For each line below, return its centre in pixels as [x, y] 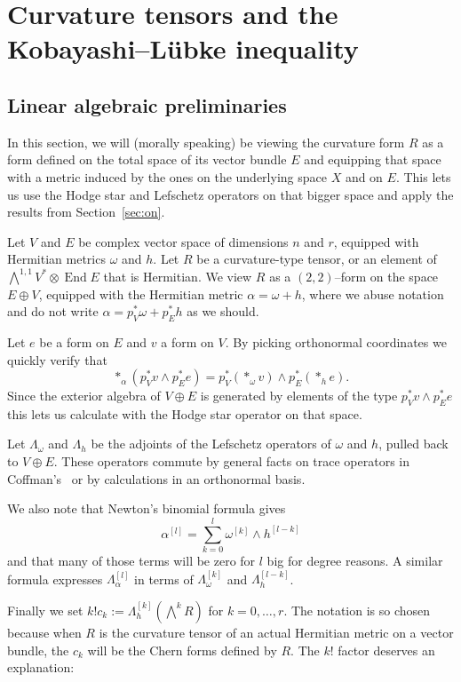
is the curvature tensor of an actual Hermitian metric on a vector [276, 632]
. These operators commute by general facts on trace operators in [232, 461]
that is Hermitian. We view [178, 276]
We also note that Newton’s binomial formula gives [147, 508]
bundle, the [38, 650]
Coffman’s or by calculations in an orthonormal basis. [156, 478]
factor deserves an [386, 650]
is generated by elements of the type [299, 396]
